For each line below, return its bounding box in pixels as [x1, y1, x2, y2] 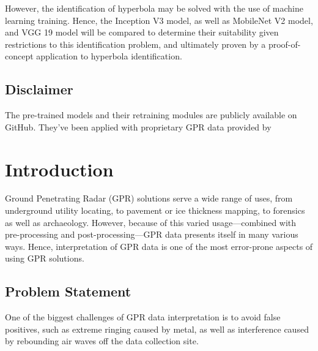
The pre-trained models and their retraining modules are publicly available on [5, 108, 297, 121]
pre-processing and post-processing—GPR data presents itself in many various [5, 228, 298, 241]
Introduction [5, 156, 114, 181]
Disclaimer [5, 80, 73, 99]
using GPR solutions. [5, 252, 84, 265]
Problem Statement [5, 282, 131, 301]
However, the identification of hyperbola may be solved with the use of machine [5, 2, 303, 14]
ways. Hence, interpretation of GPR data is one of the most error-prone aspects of [5, 240, 313, 252]
